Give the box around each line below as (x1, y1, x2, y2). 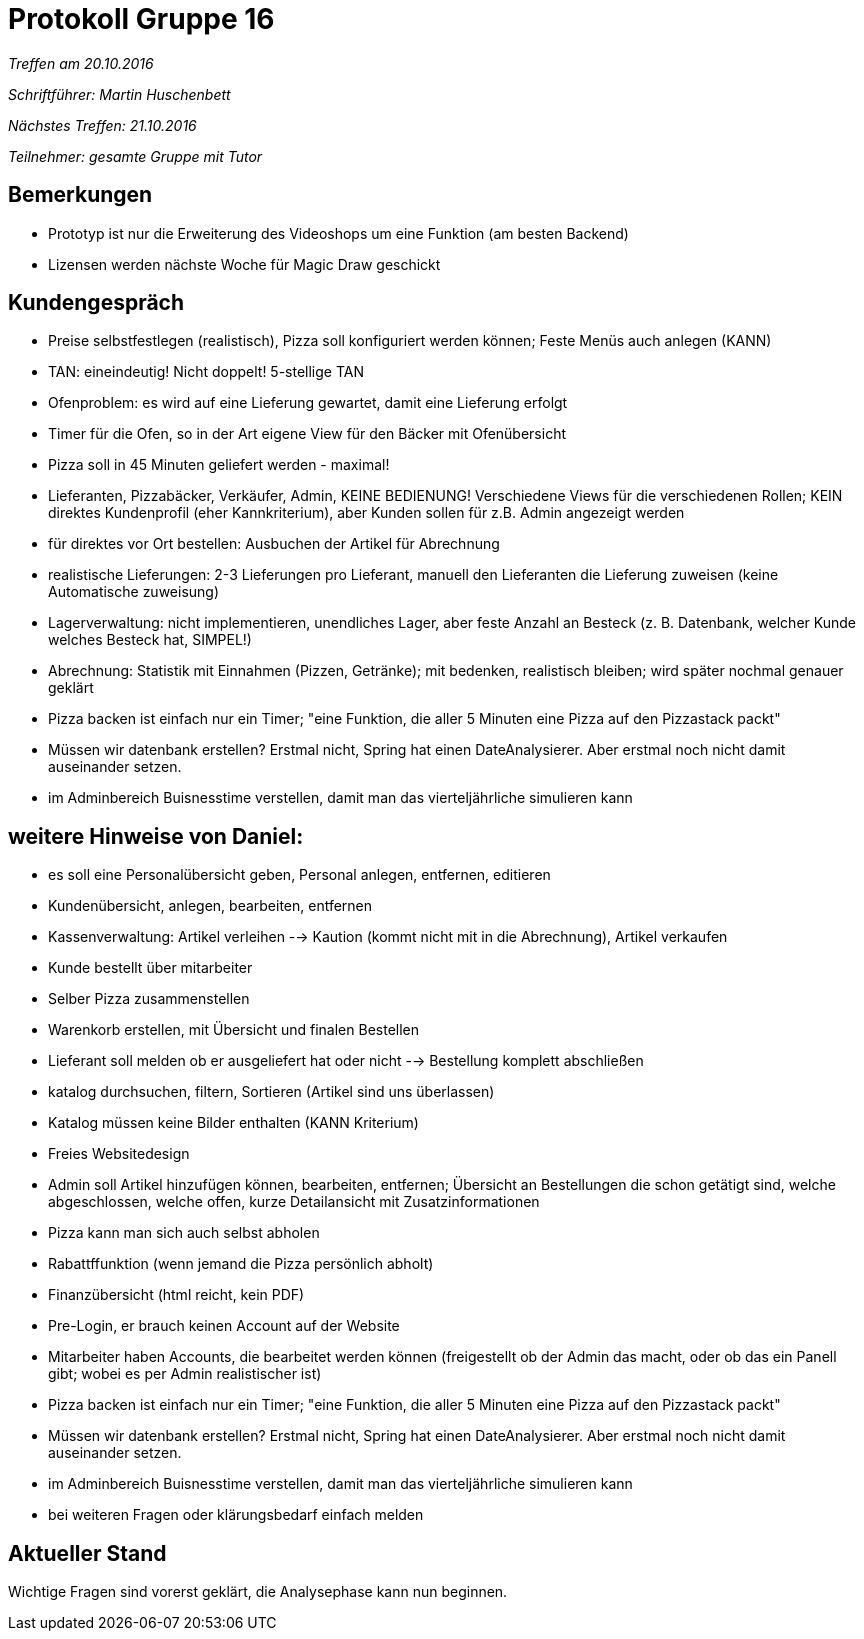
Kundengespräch (8, 290, 185, 316)
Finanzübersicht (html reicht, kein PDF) (48, 1286, 305, 1304)
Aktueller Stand (8, 1540, 167, 1566)
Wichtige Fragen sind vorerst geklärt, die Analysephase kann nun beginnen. (8, 1583, 508, 1601)
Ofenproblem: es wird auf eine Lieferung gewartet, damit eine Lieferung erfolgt (48, 394, 568, 412)
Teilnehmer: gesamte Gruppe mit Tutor (8, 147, 263, 165)
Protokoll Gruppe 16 (8, 2, 275, 36)
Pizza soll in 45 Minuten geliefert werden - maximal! (48, 456, 390, 474)
